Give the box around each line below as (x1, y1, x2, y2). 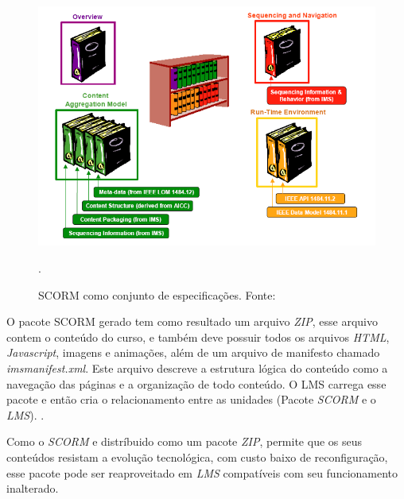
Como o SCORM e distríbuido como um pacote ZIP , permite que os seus (6, 433, 363, 450)
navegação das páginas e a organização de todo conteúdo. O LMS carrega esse (6, 375, 387, 392)
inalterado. (6, 480, 59, 497)
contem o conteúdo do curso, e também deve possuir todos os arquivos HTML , (6, 328, 390, 345)
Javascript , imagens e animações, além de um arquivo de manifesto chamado (6, 344, 380, 361)
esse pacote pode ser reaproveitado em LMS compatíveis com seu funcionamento (6, 464, 398, 481)
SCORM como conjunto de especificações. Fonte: (38, 286, 276, 303)
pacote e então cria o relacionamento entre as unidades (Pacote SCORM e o (6, 391, 376, 408)
